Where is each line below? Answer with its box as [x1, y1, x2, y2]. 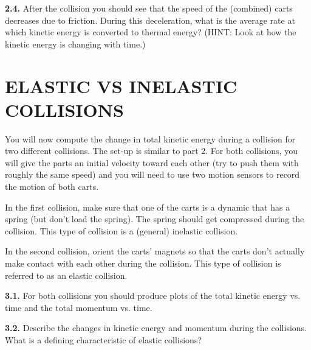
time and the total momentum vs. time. [5, 301, 152, 313]
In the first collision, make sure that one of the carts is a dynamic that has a [5, 200, 290, 213]
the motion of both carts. [5, 180, 99, 193]
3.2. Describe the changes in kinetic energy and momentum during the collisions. [5, 321, 307, 334]
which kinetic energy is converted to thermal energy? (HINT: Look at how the [5, 26, 296, 38]
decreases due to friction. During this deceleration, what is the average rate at [5, 13, 295, 26]
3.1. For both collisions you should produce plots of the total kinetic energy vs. [5, 289, 301, 302]
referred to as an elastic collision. [5, 268, 128, 281]
